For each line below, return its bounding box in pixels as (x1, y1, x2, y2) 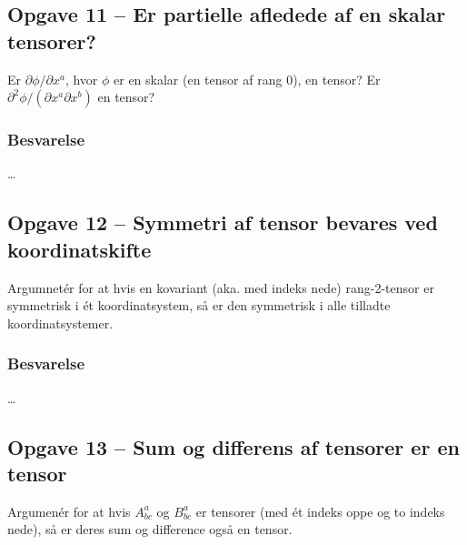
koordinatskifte (7, 235, 152, 263)
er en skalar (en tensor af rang (114, 69, 283, 88)
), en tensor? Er (293, 69, 381, 88)
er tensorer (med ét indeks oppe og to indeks (195, 501, 445, 520)
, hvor (65, 69, 98, 88)
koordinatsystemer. (7, 313, 114, 332)
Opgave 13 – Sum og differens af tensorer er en (7, 432, 460, 460)
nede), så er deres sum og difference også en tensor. (7, 520, 293, 539)
